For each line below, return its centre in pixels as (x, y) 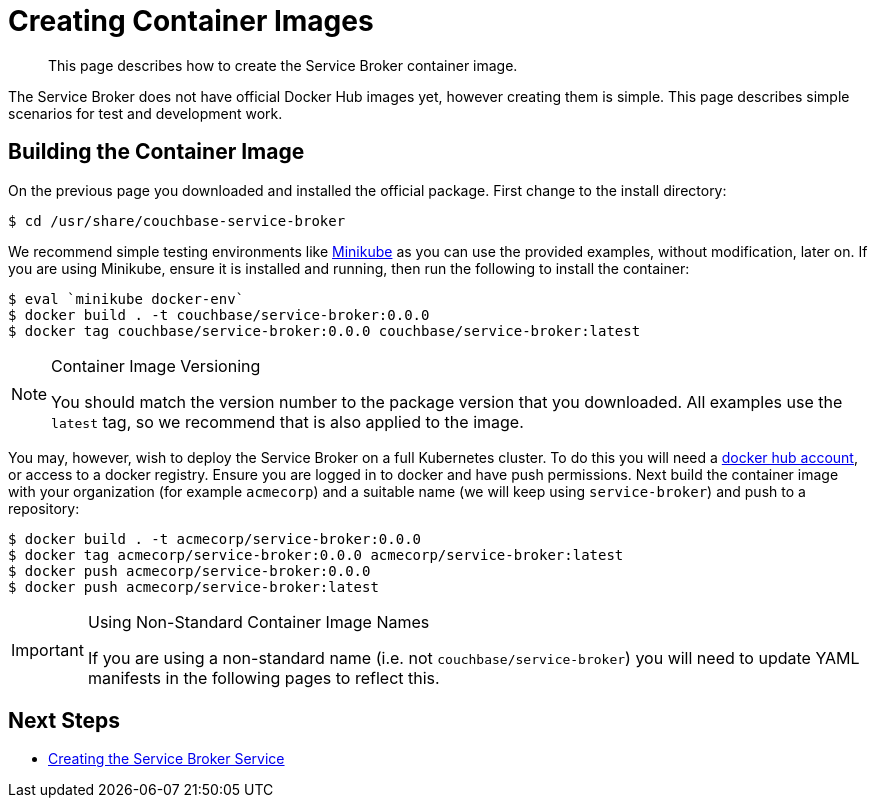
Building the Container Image (156, 152)
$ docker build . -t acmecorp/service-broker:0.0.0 (215, 538)
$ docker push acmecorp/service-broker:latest (193, 586)
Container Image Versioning (156, 365)
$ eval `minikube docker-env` (126, 298)
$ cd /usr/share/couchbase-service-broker (177, 220)
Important (47, 649)
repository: (44, 508)
